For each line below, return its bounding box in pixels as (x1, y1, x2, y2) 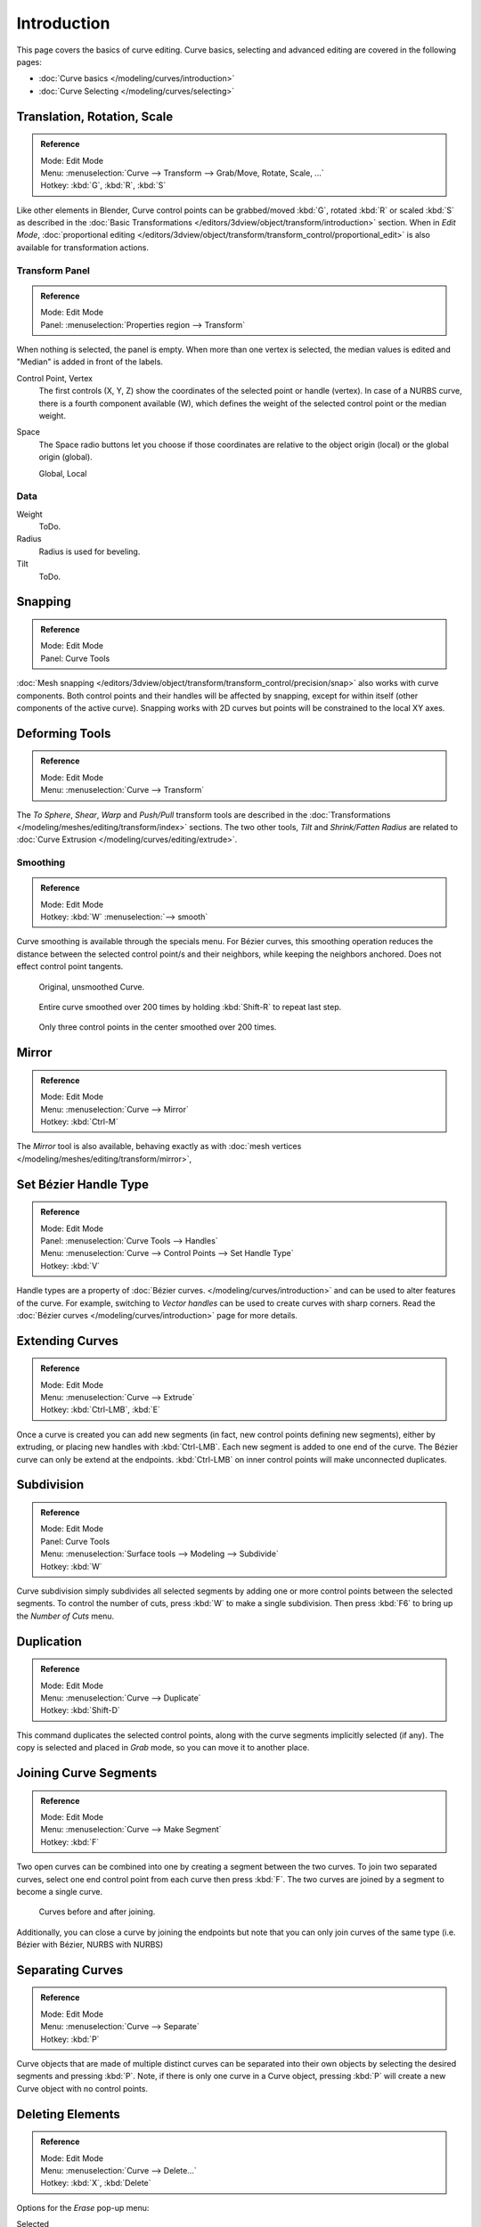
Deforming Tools (16, 726, 111, 741)
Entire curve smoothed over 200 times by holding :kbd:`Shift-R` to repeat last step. (38, 1002, 342, 1012)
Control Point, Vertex (16, 372, 94, 383)
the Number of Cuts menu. (16, 1611, 115, 1621)
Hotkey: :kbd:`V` (40, 1260, 101, 1271)
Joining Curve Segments (16, 1765, 158, 1781)
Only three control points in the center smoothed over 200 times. (38, 1022, 277, 1032)
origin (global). (38, 452, 93, 462)
